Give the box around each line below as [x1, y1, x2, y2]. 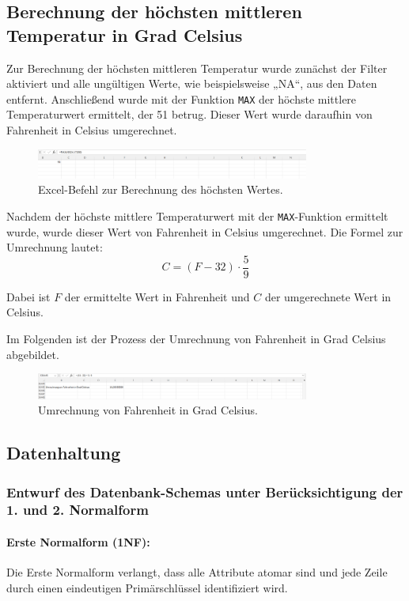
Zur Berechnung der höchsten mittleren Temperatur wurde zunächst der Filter [6, 59, 388, 76]
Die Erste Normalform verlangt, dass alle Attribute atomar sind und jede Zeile [6, 564, 388, 580]
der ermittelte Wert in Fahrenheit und [64, 288, 250, 304]
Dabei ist [6, 288, 51, 304]
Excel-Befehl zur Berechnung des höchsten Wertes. [38, 181, 283, 198]
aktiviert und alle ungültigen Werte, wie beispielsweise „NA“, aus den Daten [6, 75, 377, 92]
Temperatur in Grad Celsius [6, 22, 243, 47]
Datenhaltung [6, 440, 121, 465]
